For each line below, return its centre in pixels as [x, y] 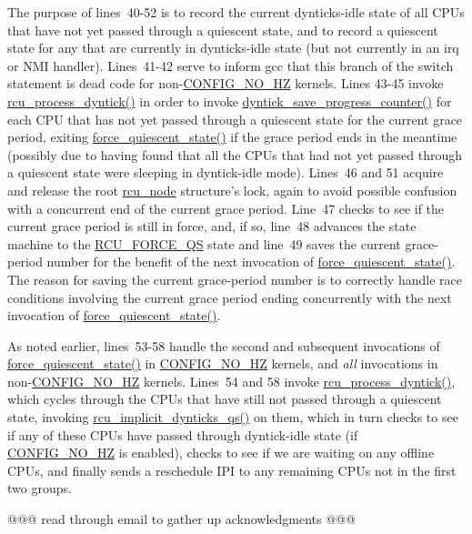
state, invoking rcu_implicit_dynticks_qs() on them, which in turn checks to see [233, 417]
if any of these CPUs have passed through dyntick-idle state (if [183, 434]
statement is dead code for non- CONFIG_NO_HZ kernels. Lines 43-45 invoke [226, 83]
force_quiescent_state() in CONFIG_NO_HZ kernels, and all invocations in [223, 363]
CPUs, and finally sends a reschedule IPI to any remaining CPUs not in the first [232, 470]
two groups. [40, 488]
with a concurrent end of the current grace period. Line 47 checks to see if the [226, 208]
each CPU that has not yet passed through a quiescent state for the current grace [235, 119]
